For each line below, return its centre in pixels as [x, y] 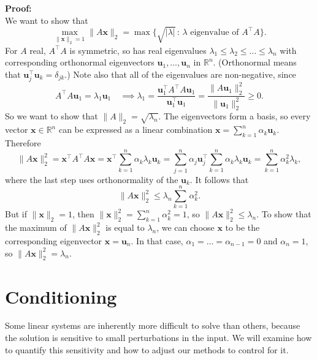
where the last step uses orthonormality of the [92, 179]
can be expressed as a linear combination [136, 129]
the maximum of [36, 227]
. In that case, [157, 240]
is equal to [125, 227]
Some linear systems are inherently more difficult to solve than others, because [153, 325]
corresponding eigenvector [54, 240]
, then [83, 214]
